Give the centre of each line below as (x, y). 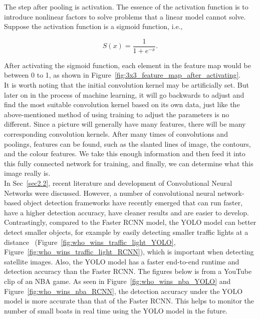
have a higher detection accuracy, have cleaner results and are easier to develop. (126, 212)
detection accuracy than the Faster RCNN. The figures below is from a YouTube (128, 271)
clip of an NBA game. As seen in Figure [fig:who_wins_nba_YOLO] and (117, 281)
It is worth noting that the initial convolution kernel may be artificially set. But (126, 85)
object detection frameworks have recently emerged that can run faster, (133, 203)
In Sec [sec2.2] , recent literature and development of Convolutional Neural (118, 183)
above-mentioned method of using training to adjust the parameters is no (117, 114)
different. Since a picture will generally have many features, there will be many (125, 124)
